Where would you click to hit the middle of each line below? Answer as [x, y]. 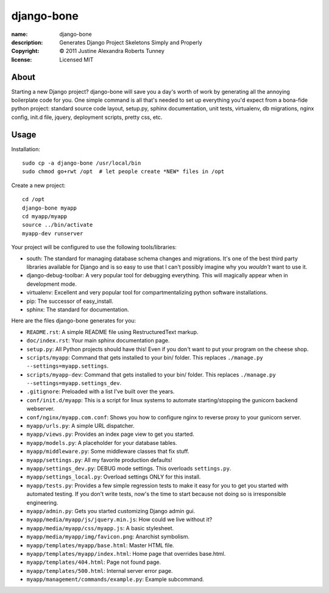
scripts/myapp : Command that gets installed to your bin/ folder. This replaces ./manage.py [145, 357]
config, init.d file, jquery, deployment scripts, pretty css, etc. [87, 117]
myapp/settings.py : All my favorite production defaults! [100, 460]
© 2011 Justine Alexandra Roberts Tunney [112, 51]
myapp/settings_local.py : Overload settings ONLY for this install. [114, 477]
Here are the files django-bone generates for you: [74, 321]
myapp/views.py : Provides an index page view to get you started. [110, 434]
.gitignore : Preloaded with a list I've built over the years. [101, 392]
